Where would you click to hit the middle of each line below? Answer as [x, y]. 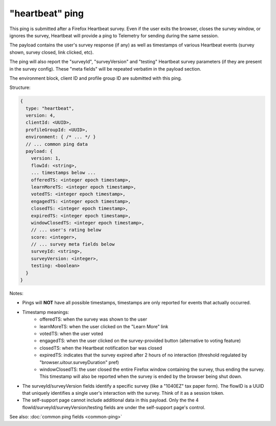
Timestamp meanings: [45, 312]
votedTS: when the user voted [71, 333]
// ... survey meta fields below [73, 244]
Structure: [20, 87]
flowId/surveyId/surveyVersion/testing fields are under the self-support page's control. [114, 407]
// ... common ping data [57, 144]
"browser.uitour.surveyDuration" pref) [79, 362]
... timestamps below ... [63, 173]
